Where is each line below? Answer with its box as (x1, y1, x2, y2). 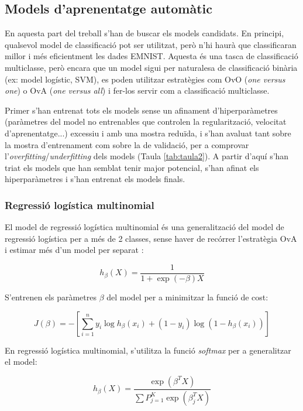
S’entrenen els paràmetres (5, 290, 97, 303)
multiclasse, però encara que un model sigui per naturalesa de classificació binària (5, 61, 298, 73)
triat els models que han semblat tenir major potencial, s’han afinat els (5, 161, 259, 173)
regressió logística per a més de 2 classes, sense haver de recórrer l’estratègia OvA (5, 232, 297, 244)
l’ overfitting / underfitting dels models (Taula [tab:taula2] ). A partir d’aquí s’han (5, 150, 289, 162)
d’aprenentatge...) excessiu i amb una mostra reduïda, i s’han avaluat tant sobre (5, 126, 291, 139)
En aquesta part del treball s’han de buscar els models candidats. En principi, (5, 27, 284, 39)
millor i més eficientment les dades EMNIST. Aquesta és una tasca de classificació (5, 50, 298, 62)
